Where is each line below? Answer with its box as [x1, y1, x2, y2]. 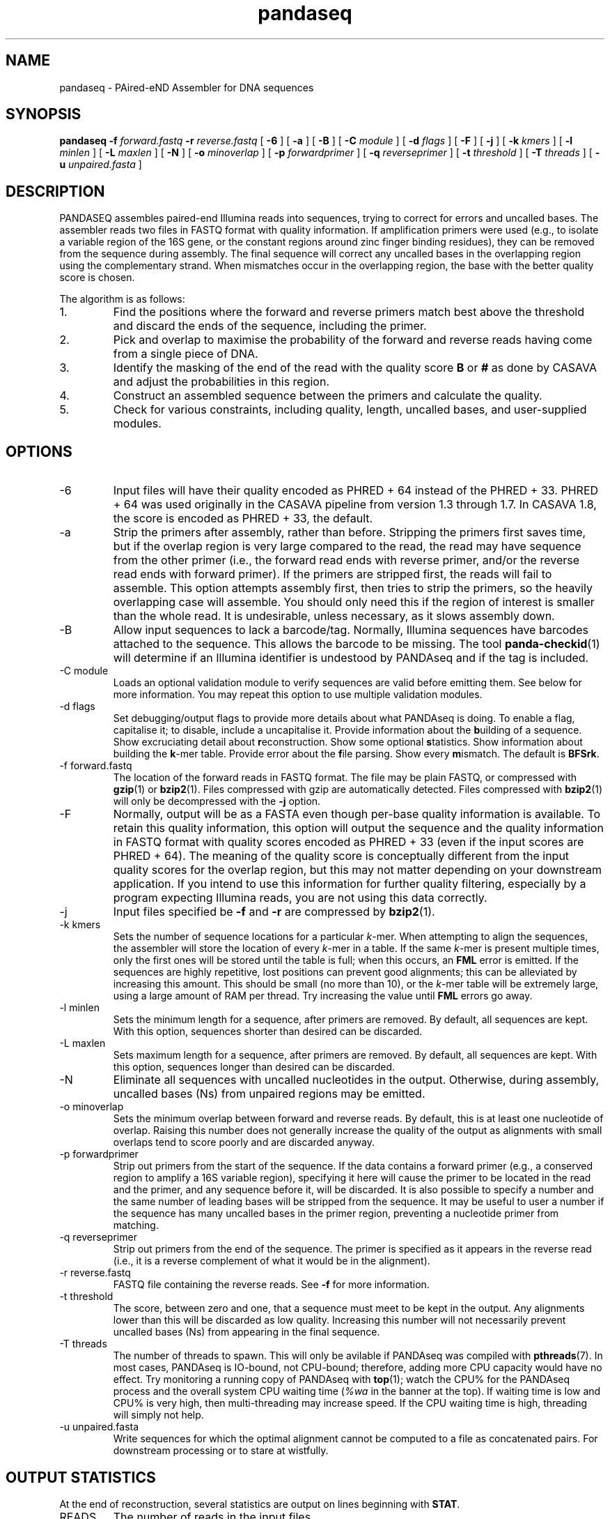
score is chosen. [59, 271, 135, 284]
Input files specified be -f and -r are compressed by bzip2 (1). [113, 905, 435, 919]
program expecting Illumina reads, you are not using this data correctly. [113, 891, 487, 905]
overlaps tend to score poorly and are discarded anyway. [113, 1136, 375, 1149]
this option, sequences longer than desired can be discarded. [113, 1061, 396, 1073]
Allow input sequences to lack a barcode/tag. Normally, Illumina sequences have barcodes [113, 623, 588, 637]
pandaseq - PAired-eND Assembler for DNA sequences [59, 81, 314, 93]
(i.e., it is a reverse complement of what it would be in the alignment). [113, 1255, 430, 1267]
